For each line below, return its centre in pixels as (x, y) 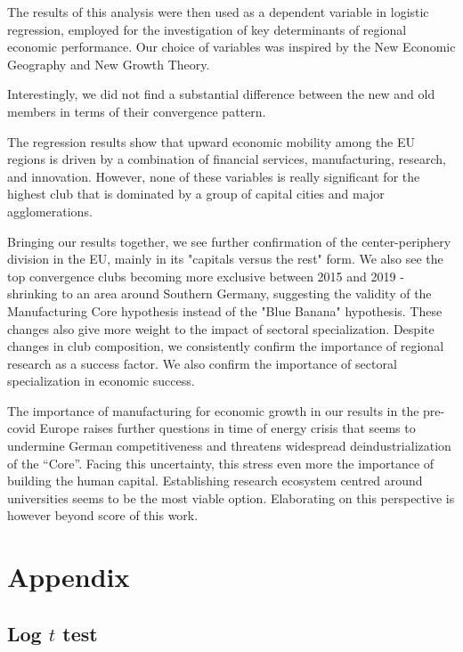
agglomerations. (50, 211)
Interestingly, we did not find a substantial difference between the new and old (221, 94)
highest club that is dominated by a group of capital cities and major (196, 194)
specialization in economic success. (101, 381)
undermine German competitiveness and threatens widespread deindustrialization (229, 446)
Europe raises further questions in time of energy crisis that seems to (227, 428)
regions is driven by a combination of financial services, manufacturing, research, (227, 159)
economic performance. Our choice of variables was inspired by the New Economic (231, 47)
